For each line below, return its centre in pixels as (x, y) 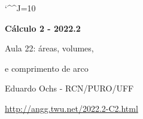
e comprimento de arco (47, 68)
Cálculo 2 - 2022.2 (43, 28)
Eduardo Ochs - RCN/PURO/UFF (69, 88)
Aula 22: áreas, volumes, (49, 48)
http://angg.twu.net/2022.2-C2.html (71, 108)
